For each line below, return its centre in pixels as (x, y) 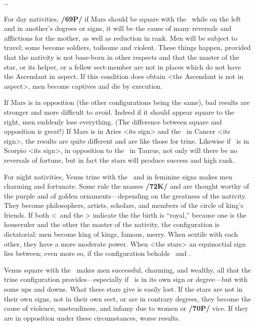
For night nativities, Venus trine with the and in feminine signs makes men (118, 176)
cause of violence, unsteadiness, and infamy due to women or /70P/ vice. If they (126, 308)
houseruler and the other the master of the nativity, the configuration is (112, 224)
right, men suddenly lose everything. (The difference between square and (113, 121)
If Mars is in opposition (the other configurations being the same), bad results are (127, 102)
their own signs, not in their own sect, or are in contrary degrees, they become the (127, 298)
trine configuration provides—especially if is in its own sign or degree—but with (126, 279)
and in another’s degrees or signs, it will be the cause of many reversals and (118, 28)
